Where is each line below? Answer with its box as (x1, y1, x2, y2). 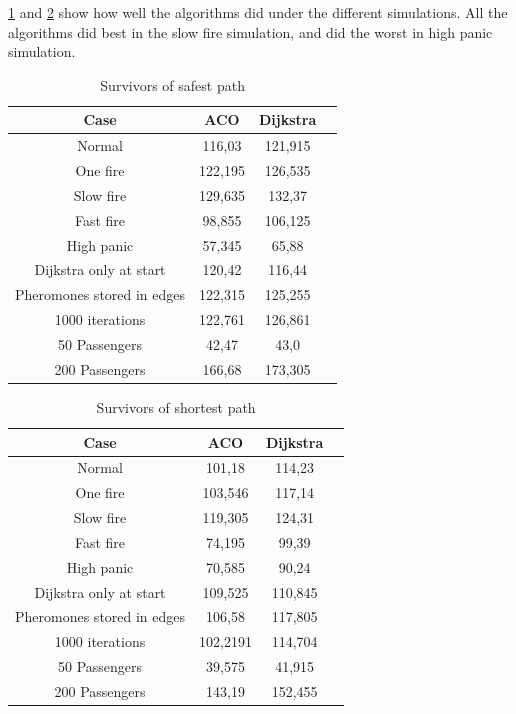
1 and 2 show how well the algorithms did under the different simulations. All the (8, 2, 508, 22)
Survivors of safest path (100, 74, 245, 95)
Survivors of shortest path (96, 396, 256, 417)
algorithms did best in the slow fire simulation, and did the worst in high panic (8, 21, 493, 42)
